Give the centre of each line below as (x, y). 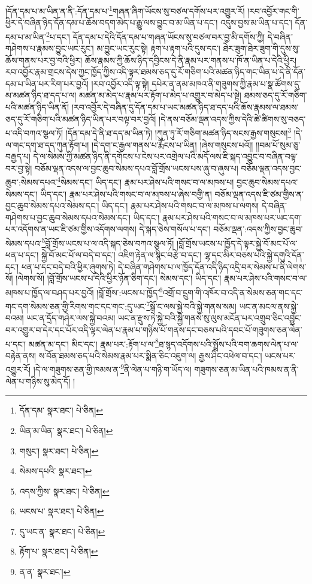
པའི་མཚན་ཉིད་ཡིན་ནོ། (37, 107)
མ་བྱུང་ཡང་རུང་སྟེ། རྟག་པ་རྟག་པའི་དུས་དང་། (158, 48)
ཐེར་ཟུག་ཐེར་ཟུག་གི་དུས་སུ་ (261, 48)
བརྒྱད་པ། (18, 156)
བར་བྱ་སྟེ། (19, 168)
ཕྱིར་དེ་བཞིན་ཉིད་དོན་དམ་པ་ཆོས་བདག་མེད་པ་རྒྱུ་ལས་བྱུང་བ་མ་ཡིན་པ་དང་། (112, 23)
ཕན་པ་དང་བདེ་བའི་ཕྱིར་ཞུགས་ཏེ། (68, 266)
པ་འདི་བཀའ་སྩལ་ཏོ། (34, 132)
